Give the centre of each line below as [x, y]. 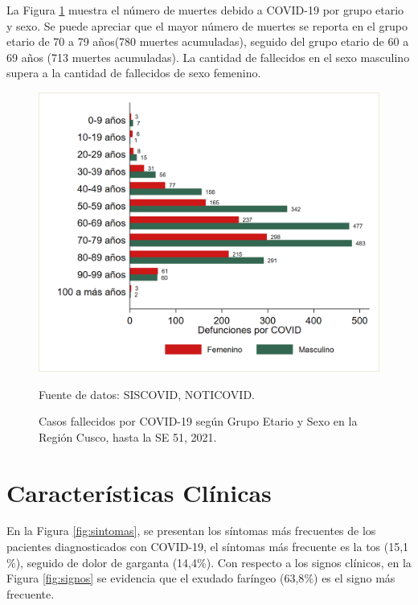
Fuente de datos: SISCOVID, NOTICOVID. [147, 394]
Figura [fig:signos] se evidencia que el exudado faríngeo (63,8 [156, 578]
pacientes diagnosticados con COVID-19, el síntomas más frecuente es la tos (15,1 [208, 547]
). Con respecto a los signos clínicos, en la [309, 562]
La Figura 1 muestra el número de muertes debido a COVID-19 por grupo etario [205, 10]
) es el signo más [354, 578]
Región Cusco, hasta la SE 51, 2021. [128, 436]
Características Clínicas [139, 492]
